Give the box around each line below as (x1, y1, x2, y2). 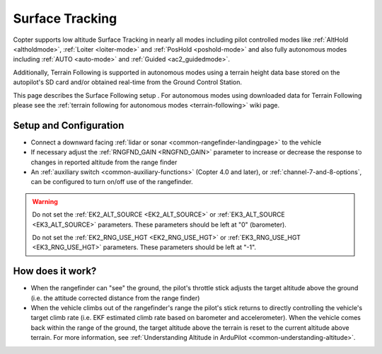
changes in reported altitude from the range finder (30, 158, 178, 166)
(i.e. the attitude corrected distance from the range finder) (30, 294, 200, 302)
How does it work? (13, 265, 97, 278)
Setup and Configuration (13, 119, 125, 131)
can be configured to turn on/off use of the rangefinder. (30, 178, 194, 186)
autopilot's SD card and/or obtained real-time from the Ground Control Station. (13, 78, 243, 86)
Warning (32, 197, 58, 205)
